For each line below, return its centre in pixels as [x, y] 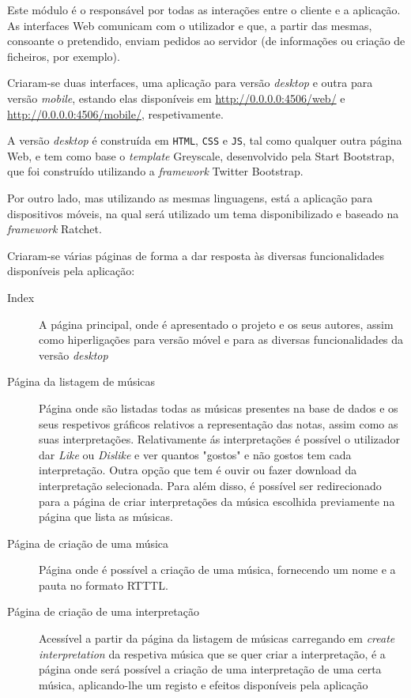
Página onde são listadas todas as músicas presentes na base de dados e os [219, 407]
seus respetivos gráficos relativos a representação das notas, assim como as [219, 423]
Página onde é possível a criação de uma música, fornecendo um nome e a [217, 570]
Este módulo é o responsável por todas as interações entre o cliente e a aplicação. [204, 9]
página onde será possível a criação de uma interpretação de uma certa [210, 669]
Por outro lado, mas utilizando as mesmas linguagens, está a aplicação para [190, 198]
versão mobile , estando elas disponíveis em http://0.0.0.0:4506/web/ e [176, 98]
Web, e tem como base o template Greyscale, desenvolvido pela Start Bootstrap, [201, 155]
